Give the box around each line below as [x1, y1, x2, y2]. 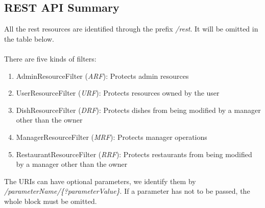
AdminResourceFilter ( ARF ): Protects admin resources [16, 70, 189, 81]
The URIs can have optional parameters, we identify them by [4, 175, 196, 186]
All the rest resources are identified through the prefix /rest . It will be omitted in [4, 23, 258, 34]
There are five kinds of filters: [4, 53, 97, 64]
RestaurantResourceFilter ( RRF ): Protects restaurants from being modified [16, 148, 252, 159]
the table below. [4, 33, 54, 44]
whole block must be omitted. [4, 195, 97, 206]
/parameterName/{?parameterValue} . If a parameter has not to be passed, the [4, 186, 250, 196]
